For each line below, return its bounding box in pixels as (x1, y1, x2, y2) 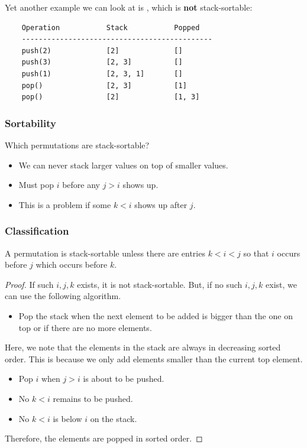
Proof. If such (5, 278, 54, 290)
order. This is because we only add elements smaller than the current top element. (5, 352, 303, 365)
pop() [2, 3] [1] (21, 81, 187, 90)
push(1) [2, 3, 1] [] (21, 69, 183, 78)
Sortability (5, 115, 56, 130)
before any (62, 178, 101, 191)
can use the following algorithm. (5, 290, 121, 302)
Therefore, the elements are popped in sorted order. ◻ (5, 432, 203, 444)
